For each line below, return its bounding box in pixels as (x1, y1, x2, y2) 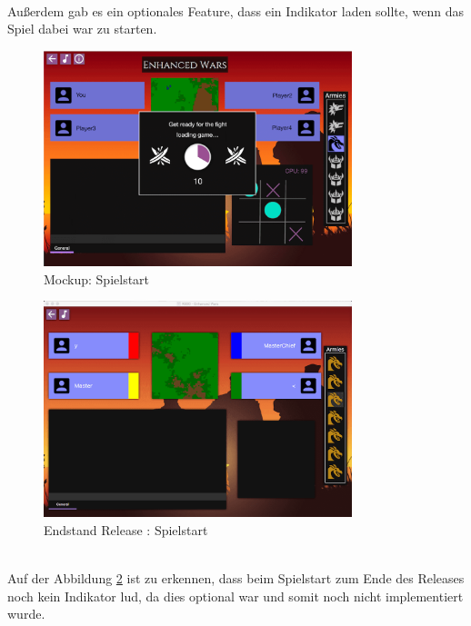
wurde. (7, 604, 45, 623)
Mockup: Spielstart (44, 269, 150, 288)
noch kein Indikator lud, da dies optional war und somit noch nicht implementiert (7, 586, 464, 605)
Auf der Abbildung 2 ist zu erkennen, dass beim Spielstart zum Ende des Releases (7, 568, 465, 587)
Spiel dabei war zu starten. (7, 19, 157, 38)
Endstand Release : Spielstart (44, 520, 208, 539)
